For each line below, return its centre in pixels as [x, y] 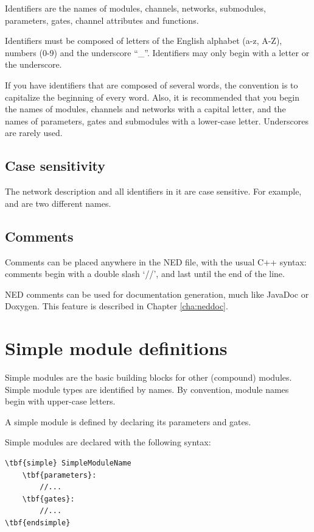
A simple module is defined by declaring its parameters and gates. [128, 421]
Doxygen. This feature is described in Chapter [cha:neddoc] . [117, 306]
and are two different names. [58, 203]
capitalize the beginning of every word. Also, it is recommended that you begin [152, 97]
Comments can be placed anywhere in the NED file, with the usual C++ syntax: [156, 261]
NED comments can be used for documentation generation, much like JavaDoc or [157, 294]
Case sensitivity [55, 166]
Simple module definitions [116, 348]
